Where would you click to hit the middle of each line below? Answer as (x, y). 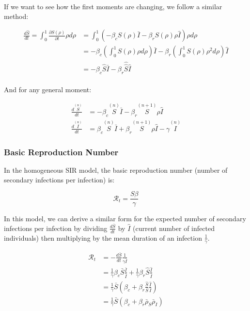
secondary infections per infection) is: (59, 179)
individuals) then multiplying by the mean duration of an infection (103, 237)
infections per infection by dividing (56, 228)
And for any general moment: (48, 90)
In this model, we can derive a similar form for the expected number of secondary (125, 219)
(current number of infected (174, 228)
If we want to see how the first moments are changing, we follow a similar (113, 6)
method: (16, 16)
